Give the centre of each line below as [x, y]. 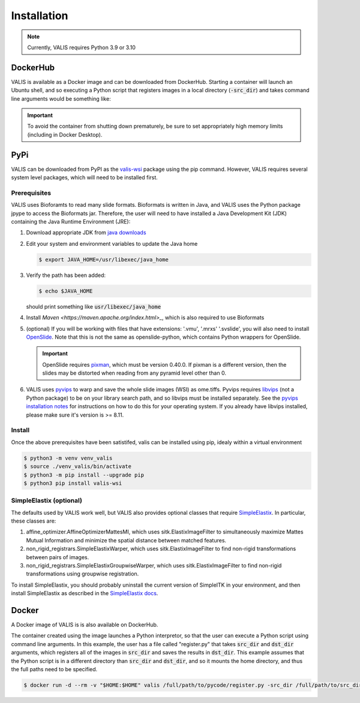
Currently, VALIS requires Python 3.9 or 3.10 [82, 47]
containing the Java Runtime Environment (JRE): [71, 222]
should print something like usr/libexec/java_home [94, 306]
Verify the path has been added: [66, 275]
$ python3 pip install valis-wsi [73, 483]
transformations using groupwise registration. [82, 574]
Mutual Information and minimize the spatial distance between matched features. [126, 540]
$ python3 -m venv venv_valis [68, 458]
